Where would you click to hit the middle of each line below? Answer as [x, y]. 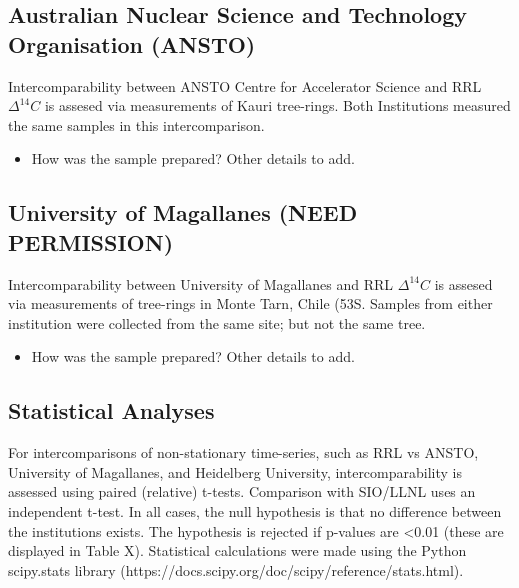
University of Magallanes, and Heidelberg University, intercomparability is [235, 471]
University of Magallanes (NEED [183, 212]
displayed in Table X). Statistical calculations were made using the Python [237, 550]
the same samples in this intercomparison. [136, 124]
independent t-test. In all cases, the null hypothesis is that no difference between [255, 510]
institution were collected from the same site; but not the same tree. [217, 322]
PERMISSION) [91, 241]
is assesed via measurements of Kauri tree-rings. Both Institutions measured [277, 105]
